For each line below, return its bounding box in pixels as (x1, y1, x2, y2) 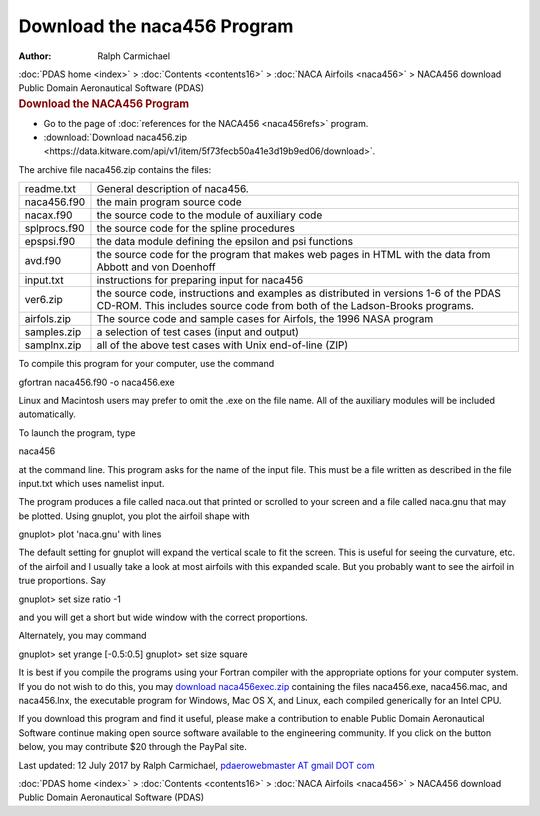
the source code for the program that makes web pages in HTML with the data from (96, 248, 491, 262)
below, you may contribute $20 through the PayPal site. (18, 741, 247, 753)
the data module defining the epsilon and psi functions (96, 235, 354, 249)
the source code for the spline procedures (96, 221, 295, 235)
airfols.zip (24, 312, 72, 326)
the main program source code (96, 195, 242, 209)
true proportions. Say (18, 575, 107, 587)
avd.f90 (24, 254, 62, 268)
